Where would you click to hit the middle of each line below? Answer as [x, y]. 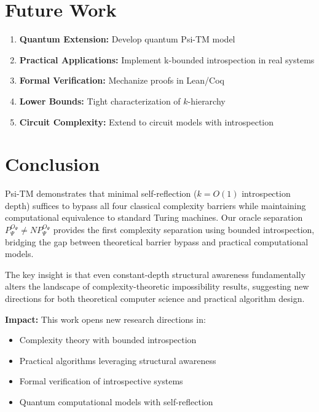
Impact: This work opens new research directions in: [105, 319]
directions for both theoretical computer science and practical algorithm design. [155, 298]
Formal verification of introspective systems [101, 381]
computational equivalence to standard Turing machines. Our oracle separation [154, 217]
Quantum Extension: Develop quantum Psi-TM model [127, 39]
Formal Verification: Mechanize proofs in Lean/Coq [122, 80]
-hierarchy [207, 101]
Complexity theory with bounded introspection [108, 340]
